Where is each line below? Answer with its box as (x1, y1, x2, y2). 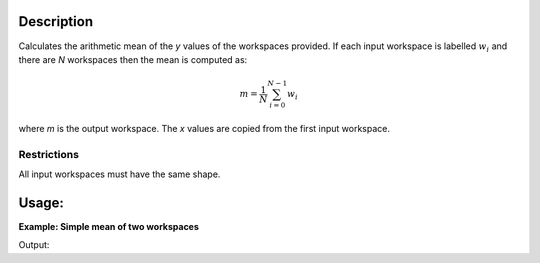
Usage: (18, 194, 65, 211)
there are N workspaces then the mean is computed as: (18, 53, 248, 65)
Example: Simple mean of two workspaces (18, 220, 200, 232)
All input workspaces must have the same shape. (18, 168, 221, 180)
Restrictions (18, 147, 80, 161)
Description (18, 13, 94, 30)
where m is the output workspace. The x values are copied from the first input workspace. (18, 122, 390, 134)
